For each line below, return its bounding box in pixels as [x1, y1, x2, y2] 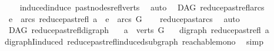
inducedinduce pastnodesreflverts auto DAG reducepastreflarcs [19, 1, 265, 13]
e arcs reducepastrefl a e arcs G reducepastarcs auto [8, 12, 240, 24]
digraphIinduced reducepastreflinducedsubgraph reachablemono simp [4, 35, 263, 47]
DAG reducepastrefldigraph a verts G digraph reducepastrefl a [8, 24, 269, 36]
